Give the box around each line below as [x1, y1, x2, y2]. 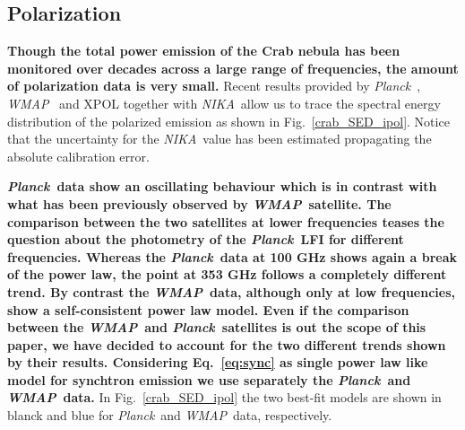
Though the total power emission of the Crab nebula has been [7, 41, 400, 60]
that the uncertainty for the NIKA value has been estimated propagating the [7, 129, 432, 148]
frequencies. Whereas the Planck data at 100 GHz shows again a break [7, 247, 458, 266]
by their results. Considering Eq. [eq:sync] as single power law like [7, 353, 428, 372]
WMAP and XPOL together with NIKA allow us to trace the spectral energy [7, 93, 441, 112]
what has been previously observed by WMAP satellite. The [7, 194, 392, 213]
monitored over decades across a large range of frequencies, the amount [7, 58, 459, 77]
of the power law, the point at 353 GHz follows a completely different [7, 265, 447, 284]
